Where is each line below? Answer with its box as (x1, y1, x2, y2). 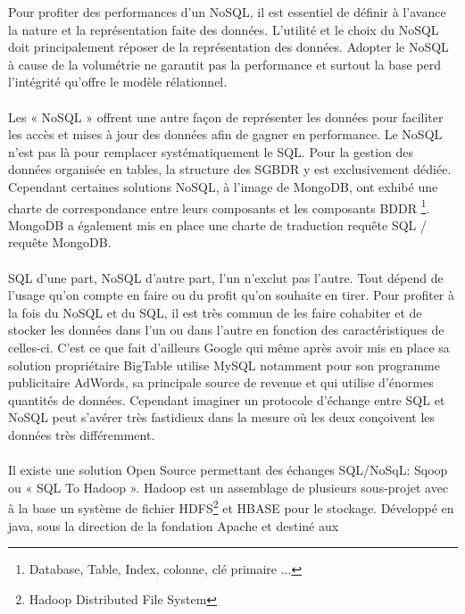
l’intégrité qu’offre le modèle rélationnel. (8, 72, 228, 91)
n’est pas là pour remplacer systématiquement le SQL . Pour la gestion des (8, 142, 414, 161)
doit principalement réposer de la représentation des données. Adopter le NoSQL (8, 37, 449, 56)
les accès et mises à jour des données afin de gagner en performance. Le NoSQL (8, 125, 443, 144)
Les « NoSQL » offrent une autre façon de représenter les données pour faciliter (8, 107, 444, 126)
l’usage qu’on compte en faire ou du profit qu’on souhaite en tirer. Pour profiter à (8, 286, 455, 304)
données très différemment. (8, 425, 155, 444)
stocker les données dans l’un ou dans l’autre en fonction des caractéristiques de (8, 320, 444, 339)
